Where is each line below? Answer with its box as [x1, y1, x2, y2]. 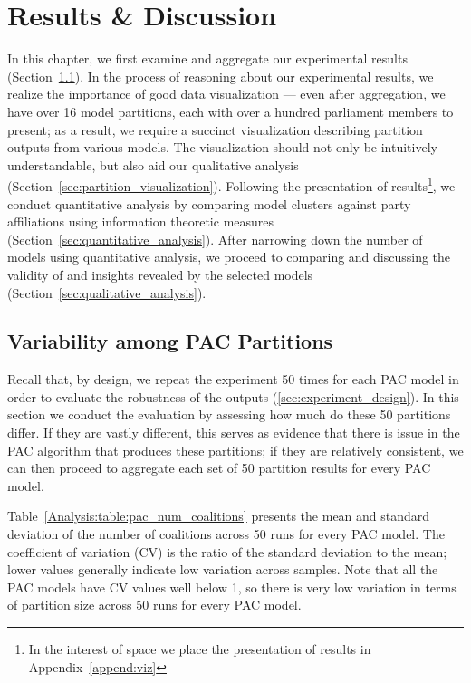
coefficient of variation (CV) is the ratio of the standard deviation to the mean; [7, 542, 447, 561]
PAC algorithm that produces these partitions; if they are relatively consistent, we [7, 440, 464, 459]
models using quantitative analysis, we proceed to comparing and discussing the [7, 247, 451, 266]
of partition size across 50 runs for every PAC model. [7, 595, 302, 614]
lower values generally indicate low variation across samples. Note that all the [7, 560, 438, 579]
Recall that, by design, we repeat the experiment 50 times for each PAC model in [7, 370, 459, 389]
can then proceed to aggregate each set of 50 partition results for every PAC [7, 458, 431, 477]
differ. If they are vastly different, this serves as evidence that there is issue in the [7, 423, 460, 442]
